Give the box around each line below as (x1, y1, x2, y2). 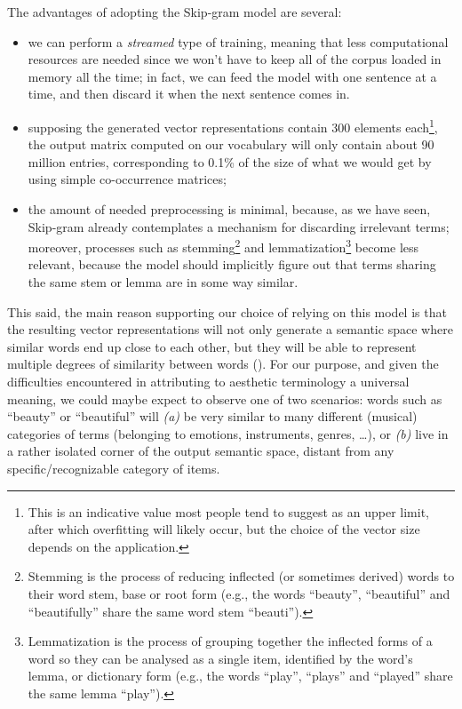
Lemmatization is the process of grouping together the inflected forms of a (28, 632, 433, 650)
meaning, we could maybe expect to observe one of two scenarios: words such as (7, 389, 442, 408)
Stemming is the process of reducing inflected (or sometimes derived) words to (28, 567, 455, 586)
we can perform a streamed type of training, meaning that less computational (28, 32, 449, 51)
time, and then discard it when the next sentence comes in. (28, 84, 350, 103)
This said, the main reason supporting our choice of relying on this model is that (7, 302, 447, 321)
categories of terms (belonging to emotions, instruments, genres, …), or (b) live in (7, 424, 449, 442)
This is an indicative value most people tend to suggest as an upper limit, (28, 502, 430, 521)
